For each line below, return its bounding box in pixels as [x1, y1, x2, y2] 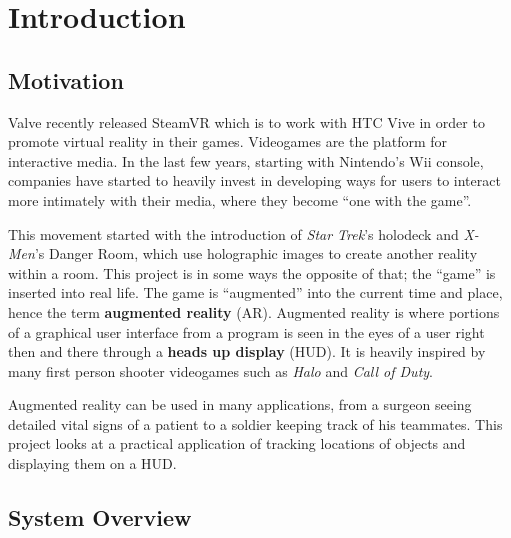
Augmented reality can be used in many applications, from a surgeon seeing [8, 394, 472, 415]
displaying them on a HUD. [8, 453, 177, 474]
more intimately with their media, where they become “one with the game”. [8, 189, 472, 210]
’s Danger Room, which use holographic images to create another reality [34, 243, 478, 264]
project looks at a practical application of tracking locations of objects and [8, 433, 466, 454]
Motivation [8, 64, 124, 95]
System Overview [8, 502, 192, 533]
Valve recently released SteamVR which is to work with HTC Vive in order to [8, 111, 485, 132]
